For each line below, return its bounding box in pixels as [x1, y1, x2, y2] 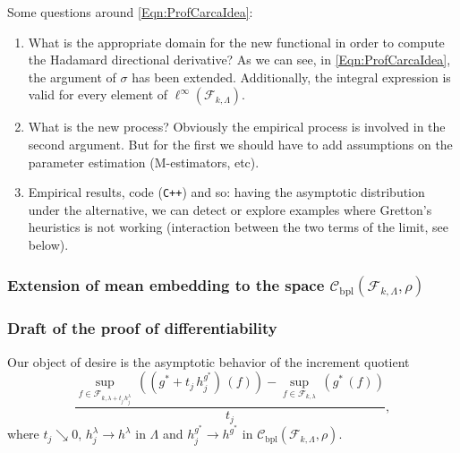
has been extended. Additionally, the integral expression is [132, 67, 451, 86]
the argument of [28, 67, 116, 86]
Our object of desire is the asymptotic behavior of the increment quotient [7, 352, 410, 371]
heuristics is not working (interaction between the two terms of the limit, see [28, 218, 448, 236]
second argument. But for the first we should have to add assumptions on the [28, 134, 453, 153]
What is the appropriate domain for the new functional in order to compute [28, 32, 445, 51]
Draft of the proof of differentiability [7, 317, 277, 339]
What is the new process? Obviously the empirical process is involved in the [28, 117, 446, 136]
